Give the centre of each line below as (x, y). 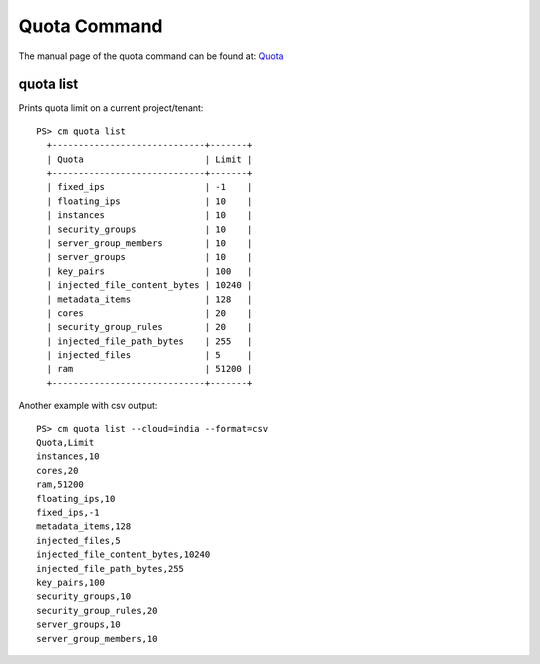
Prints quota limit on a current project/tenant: (111, 108)
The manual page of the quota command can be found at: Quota (151, 56)
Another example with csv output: (88, 406)
